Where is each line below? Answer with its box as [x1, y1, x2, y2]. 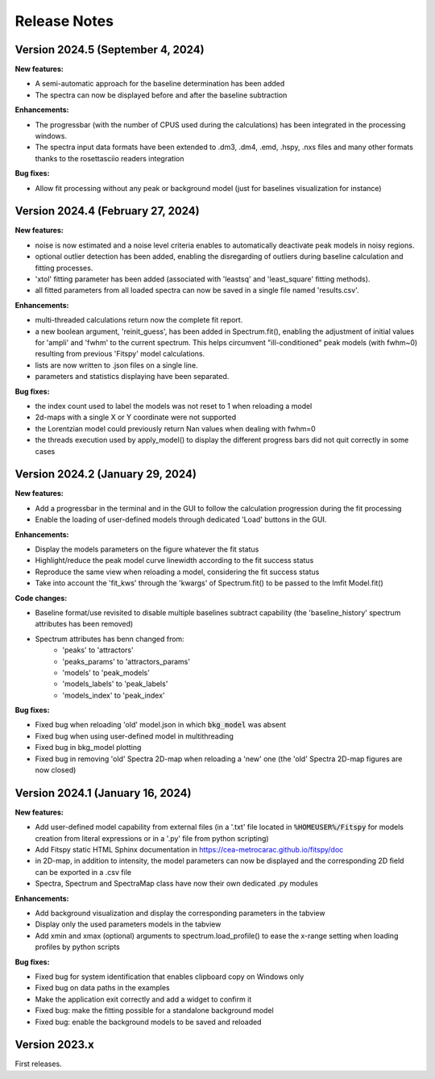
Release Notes [14, 12, 114, 30]
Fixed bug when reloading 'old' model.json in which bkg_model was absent [35, 720, 286, 730]
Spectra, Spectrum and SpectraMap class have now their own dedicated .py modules [35, 879, 318, 889]
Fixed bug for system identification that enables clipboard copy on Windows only [35, 972, 304, 981]
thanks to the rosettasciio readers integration [35, 153, 184, 163]
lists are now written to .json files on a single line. [35, 360, 198, 370]
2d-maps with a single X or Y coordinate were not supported [35, 412, 237, 423]
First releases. [14, 1059, 62, 1069]
